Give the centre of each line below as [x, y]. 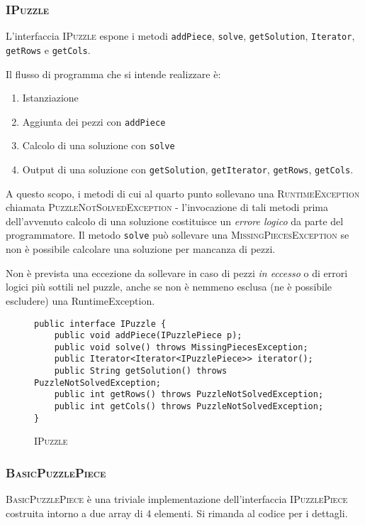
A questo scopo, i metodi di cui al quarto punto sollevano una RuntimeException [183, 193]
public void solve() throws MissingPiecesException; [181, 347]
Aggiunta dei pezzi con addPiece [94, 121]
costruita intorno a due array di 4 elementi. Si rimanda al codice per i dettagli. [177, 513]
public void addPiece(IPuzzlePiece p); [148, 336]
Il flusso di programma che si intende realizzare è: [113, 74]
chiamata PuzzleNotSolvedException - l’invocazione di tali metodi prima [167, 207]
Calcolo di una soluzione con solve [99, 145]
